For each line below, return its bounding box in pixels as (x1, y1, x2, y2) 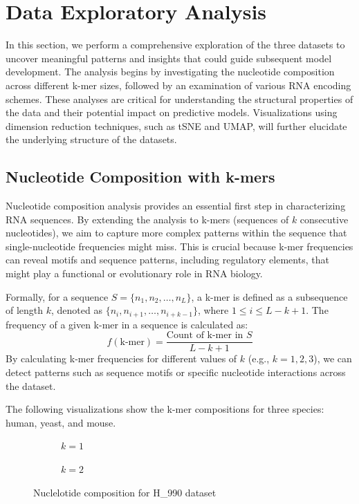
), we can (313, 351, 352, 366)
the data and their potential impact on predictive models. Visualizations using (6, 105, 338, 120)
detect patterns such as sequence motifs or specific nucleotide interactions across (6, 364, 346, 379)
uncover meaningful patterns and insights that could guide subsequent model (6, 50, 332, 65)
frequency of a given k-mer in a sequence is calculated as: (6, 317, 248, 331)
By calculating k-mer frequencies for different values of (6, 351, 237, 366)
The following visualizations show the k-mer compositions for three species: (6, 402, 324, 416)
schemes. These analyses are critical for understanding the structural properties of (6, 91, 353, 106)
